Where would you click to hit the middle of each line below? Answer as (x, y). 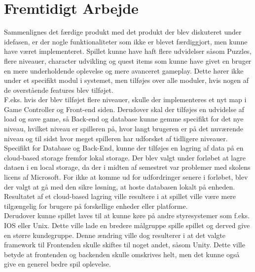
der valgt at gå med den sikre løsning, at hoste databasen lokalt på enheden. (120, 186)
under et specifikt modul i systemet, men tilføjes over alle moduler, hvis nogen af (126, 80)
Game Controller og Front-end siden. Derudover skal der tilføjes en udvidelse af (124, 109)
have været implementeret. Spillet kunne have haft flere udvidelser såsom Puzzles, (128, 51)
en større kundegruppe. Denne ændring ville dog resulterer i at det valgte (115, 235)
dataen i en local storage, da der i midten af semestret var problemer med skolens (127, 167)
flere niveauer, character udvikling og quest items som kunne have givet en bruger (128, 60)
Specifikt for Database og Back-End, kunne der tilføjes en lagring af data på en (124, 148)
